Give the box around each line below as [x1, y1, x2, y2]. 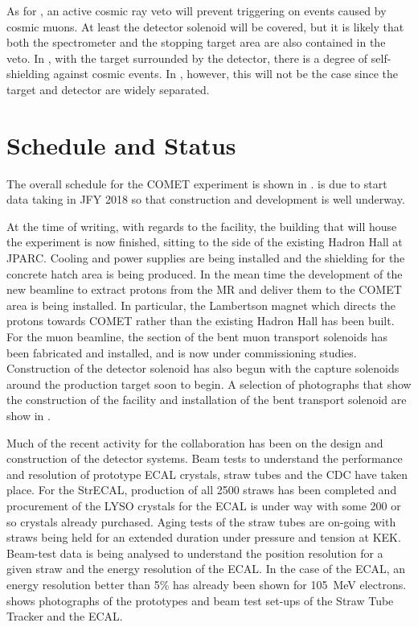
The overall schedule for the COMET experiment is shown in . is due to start [6, 175, 387, 192]
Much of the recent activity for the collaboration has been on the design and [6, 434, 383, 451]
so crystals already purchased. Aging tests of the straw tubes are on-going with [6, 513, 396, 530]
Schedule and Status [6, 128, 236, 161]
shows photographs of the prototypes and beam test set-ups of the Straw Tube [6, 592, 394, 608]
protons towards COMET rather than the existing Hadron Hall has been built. [6, 312, 395, 329]
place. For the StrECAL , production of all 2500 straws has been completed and [6, 481, 397, 498]
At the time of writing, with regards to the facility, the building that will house [6, 217, 397, 234]
